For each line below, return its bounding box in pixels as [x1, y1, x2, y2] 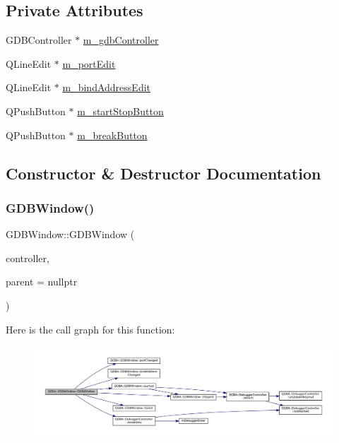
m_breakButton [77, 127, 148, 142]
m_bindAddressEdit [62, 80, 151, 95]
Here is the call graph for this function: [6, 321, 175, 336]
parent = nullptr [6, 274, 78, 289]
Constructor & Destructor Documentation [6, 162, 321, 184]
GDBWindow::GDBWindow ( [6, 227, 135, 242]
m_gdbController [83, 33, 159, 47]
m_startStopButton [77, 103, 164, 118]
